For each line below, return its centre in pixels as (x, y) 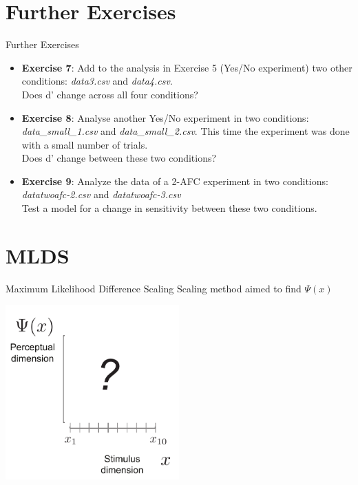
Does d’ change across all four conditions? (110, 94)
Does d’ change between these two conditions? (119, 158)
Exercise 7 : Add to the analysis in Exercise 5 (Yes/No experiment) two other (187, 67)
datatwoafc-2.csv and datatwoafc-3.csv (101, 194)
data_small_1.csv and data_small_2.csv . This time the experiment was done (186, 131)
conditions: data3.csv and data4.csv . (97, 81)
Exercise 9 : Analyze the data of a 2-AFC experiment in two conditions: (175, 181)
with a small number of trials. (85, 144)
